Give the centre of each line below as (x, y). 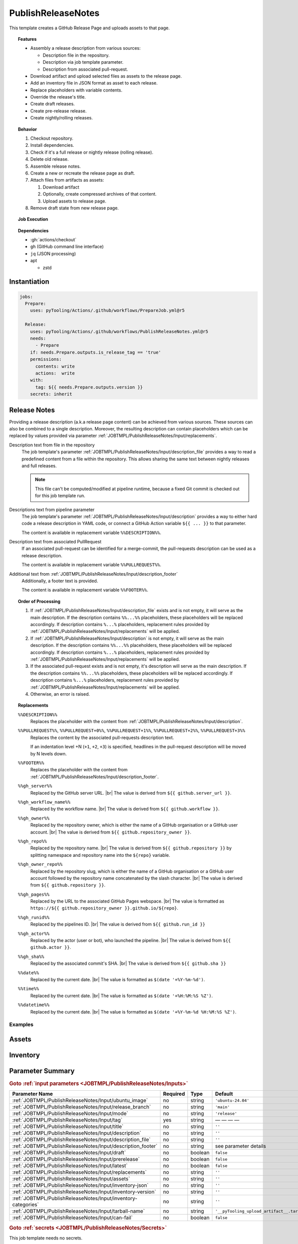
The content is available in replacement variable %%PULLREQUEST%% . (91, 565)
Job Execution (33, 219)
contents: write (55, 366)
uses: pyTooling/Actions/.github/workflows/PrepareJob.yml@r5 (107, 311)
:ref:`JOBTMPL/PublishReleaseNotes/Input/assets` (71, 1179)
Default (224, 1094)
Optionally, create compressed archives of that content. (100, 194)
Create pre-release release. (59, 111)
